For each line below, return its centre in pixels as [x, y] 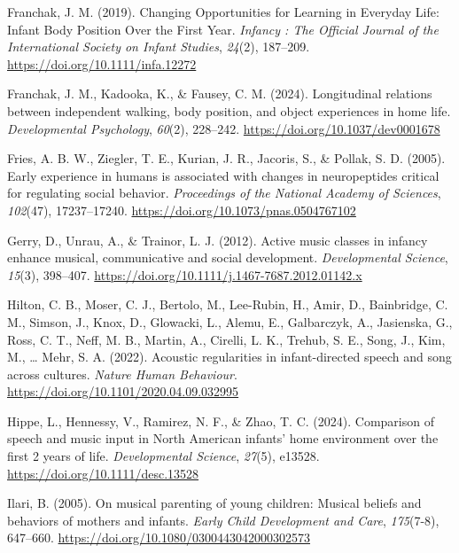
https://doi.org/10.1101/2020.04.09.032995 [123, 391]
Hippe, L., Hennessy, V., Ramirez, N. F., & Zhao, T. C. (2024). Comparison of [221, 421]
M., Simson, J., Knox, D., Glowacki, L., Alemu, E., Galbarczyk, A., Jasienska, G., [230, 321]
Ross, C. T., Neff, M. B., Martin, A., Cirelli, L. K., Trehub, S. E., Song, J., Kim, [226, 339]
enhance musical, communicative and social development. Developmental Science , [228, 257]
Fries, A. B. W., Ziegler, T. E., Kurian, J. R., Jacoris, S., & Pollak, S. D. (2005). [226, 158]
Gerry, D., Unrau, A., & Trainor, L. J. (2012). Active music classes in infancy [218, 240]
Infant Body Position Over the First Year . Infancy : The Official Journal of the [223, 29]
